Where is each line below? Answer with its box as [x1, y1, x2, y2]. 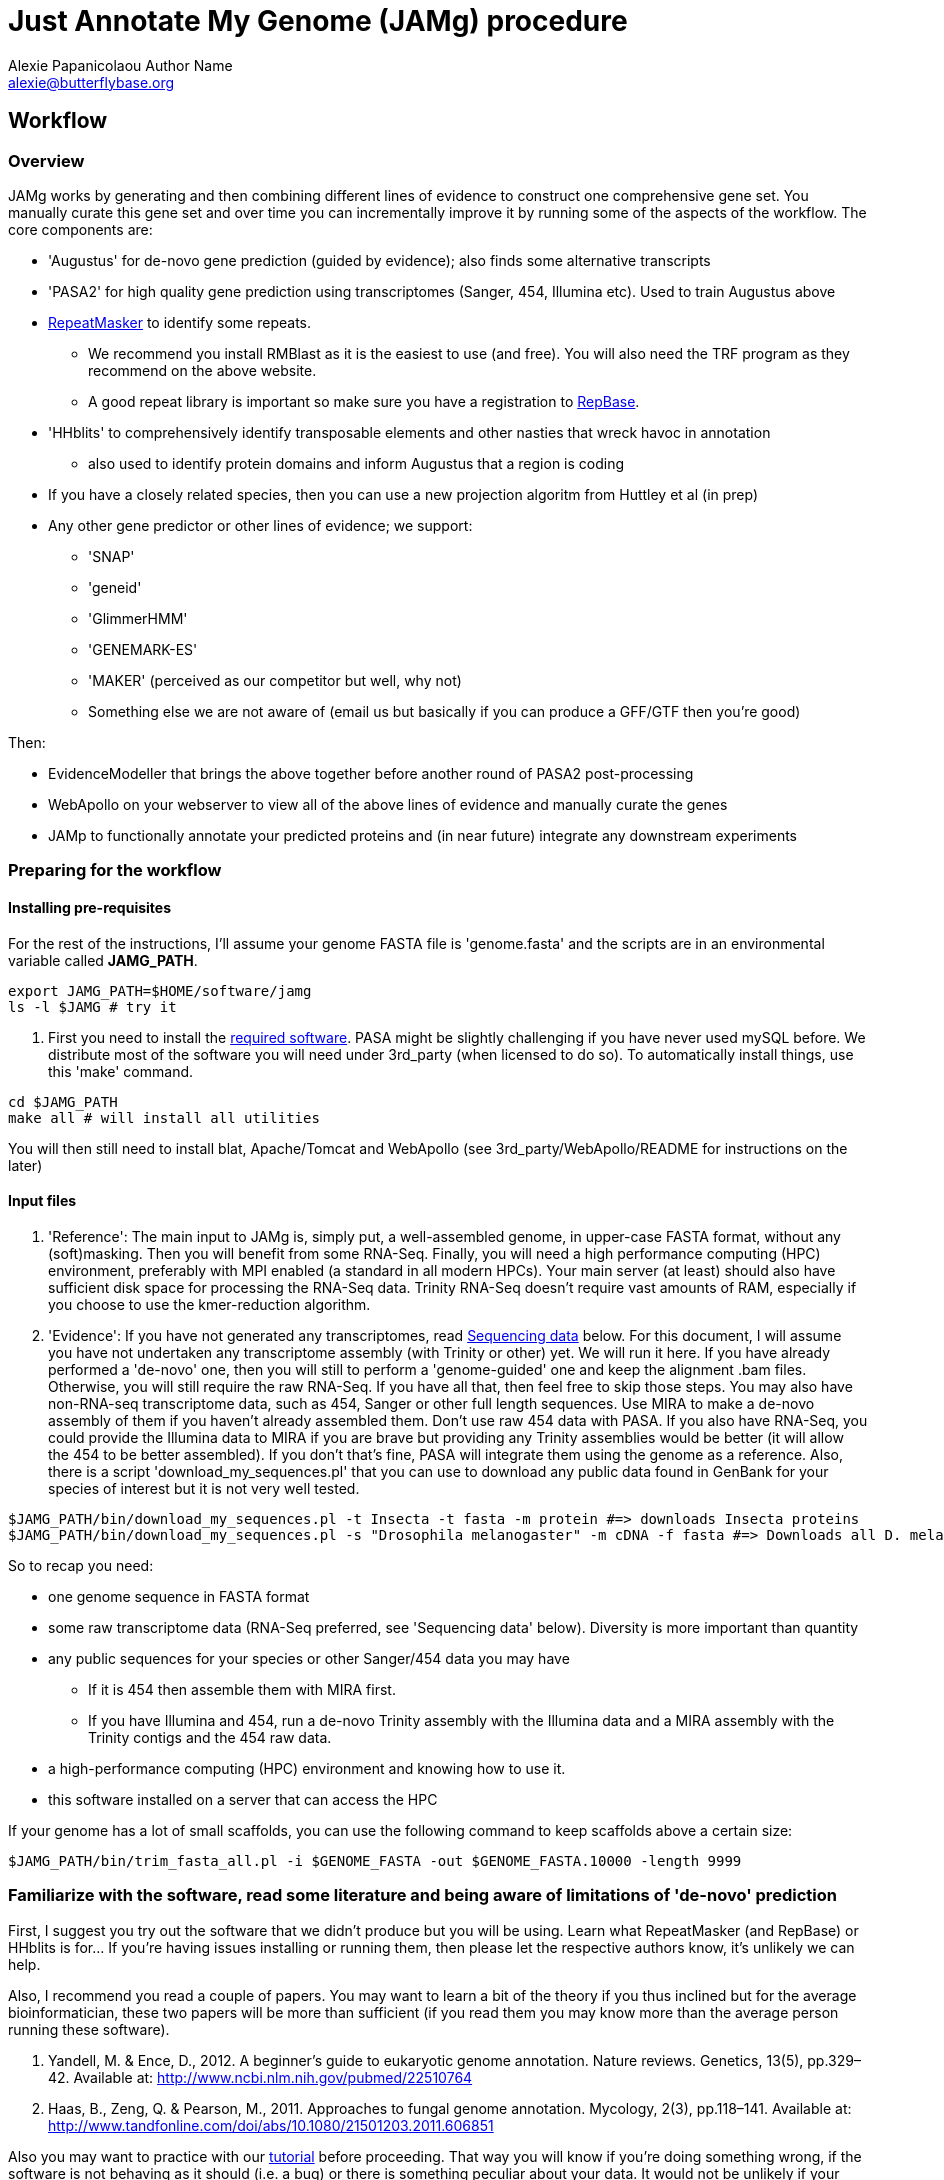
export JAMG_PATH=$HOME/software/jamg [8, 982, 312, 999]
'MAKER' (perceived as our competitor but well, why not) [88, 671, 462, 689]
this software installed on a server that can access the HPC [48, 1790, 438, 1808]
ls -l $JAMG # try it [8, 998, 177, 1015]
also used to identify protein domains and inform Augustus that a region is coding [88, 454, 625, 472]
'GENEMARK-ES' [88, 640, 198, 658]
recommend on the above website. [88, 361, 317, 379]
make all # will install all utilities [8, 1109, 320, 1126]
